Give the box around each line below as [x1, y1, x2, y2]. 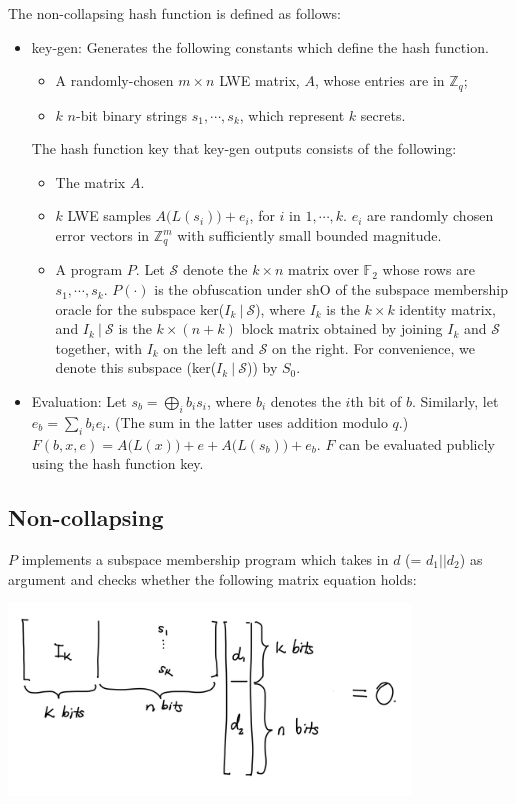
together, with [55, 337, 142, 358]
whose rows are [382, 259, 475, 280]
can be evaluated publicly [339, 433, 496, 454]
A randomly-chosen [55, 70, 174, 91]
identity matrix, [399, 298, 496, 319]
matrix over [288, 259, 359, 280]
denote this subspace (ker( [55, 357, 217, 378]
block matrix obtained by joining [241, 318, 443, 339]
